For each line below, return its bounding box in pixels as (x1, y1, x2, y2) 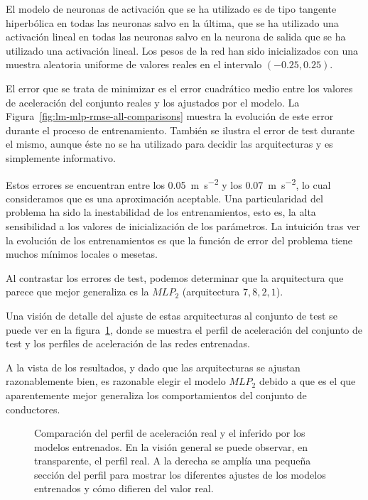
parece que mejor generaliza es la (6, 284, 149, 299)
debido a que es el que (259, 374, 356, 388)
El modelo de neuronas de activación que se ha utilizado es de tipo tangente (6, 1, 337, 16)
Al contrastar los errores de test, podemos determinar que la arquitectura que (6, 270, 344, 285)
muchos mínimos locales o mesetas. (6, 246, 158, 261)
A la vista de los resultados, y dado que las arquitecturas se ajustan (6, 359, 301, 374)
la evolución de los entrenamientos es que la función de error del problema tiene (6, 232, 353, 247)
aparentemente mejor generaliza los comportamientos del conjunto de (6, 387, 307, 402)
